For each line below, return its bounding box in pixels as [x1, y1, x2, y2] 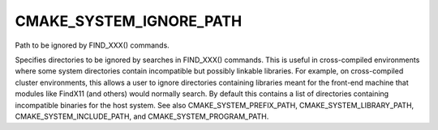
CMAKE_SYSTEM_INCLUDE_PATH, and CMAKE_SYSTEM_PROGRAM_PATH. [15, 111, 269, 121]
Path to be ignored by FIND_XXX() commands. [15, 40, 170, 50]
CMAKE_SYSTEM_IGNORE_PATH [15, 12, 243, 30]
